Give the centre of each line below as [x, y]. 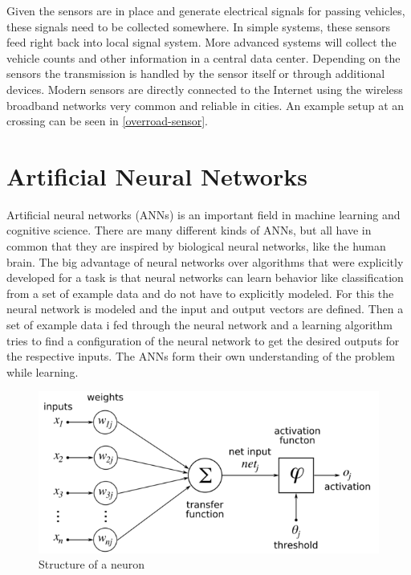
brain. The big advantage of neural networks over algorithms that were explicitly [205, 261]
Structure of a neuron [92, 564]
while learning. [43, 371]
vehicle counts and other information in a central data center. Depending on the [203, 57]
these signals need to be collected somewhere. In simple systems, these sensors [199, 26]
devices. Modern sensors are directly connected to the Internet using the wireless [205, 89]
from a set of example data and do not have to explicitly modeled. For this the [200, 293]
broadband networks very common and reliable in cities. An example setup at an [205, 105]
